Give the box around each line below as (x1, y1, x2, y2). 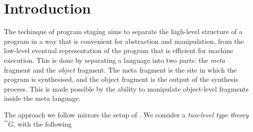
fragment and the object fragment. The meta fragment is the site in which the (4, 64, 237, 75)
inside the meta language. (4, 93, 81, 103)
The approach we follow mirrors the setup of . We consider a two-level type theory (4, 109, 249, 119)
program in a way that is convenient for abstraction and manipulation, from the (4, 36, 244, 46)
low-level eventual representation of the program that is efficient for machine (4, 45, 233, 56)
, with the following (13, 119, 72, 129)
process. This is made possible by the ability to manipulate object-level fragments (4, 83, 249, 94)
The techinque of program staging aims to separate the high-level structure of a (4, 26, 243, 37)
